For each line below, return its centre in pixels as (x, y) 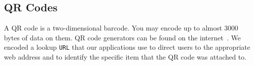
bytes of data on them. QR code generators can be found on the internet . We (122, 37)
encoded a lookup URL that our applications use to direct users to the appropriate (127, 47)
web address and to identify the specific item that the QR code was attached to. (125, 57)
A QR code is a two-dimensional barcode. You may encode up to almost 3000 (121, 28)
